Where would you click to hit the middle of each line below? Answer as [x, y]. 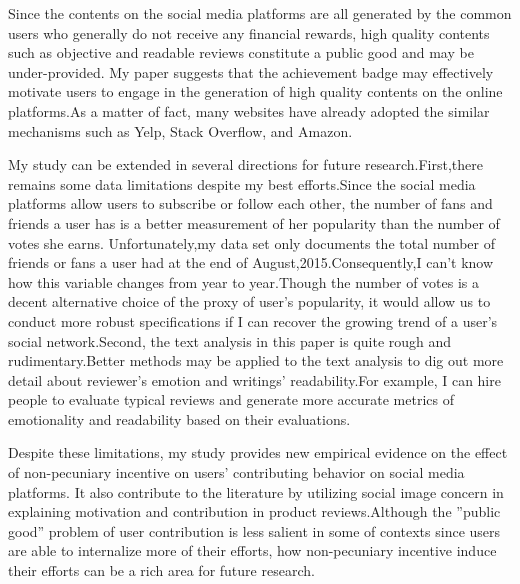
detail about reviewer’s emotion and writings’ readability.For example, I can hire [254, 379]
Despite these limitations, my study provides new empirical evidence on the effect [258, 452]
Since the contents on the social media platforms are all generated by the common [260, 13]
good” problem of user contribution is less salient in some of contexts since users [254, 530]
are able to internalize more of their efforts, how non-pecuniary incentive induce [252, 550]
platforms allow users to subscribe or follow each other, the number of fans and [250, 203]
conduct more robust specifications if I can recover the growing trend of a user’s [253, 320]
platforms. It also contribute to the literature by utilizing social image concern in [256, 491]
